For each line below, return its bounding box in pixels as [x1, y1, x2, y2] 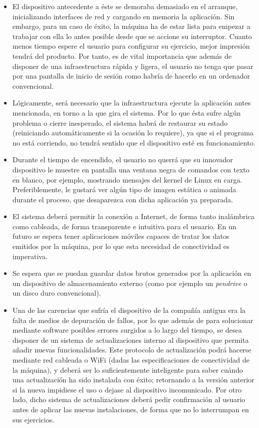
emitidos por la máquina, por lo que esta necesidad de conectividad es [12, 241, 230, 252]
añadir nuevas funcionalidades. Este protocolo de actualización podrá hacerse [12, 344, 251, 355]
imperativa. [12, 251, 48, 261]
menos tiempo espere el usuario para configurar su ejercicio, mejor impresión [12, 41, 250, 51]
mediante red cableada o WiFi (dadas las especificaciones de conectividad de [12, 354, 250, 365]
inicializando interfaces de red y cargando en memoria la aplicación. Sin [12, 11, 235, 21]
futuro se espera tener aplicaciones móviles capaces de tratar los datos [12, 231, 230, 241]
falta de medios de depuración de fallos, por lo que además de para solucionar [12, 314, 253, 325]
